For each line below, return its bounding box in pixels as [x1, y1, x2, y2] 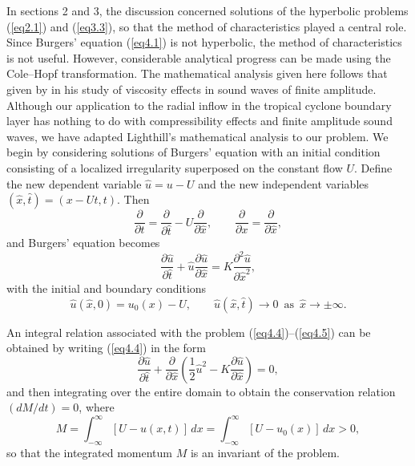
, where [79, 399, 115, 415]
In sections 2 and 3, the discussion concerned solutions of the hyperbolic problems [6, 2, 409, 18]
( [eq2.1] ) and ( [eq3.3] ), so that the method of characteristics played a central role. [6, 18, 407, 34]
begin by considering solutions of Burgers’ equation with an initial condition [6, 144, 381, 160]
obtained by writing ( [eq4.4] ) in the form [6, 339, 207, 356]
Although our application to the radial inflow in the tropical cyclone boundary [6, 96, 392, 113]
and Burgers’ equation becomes [6, 234, 160, 251]
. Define [354, 159, 393, 176]
